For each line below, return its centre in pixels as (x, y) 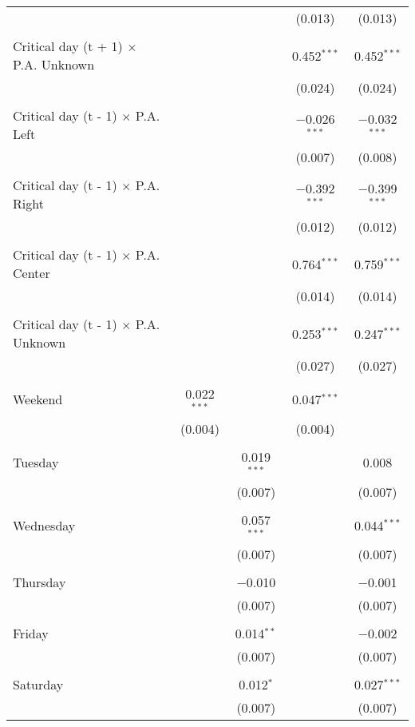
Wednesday (44, 525)
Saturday (38, 685)
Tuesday (36, 463)
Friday (31, 634)
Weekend (38, 399)
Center (32, 273)
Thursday (40, 582)
